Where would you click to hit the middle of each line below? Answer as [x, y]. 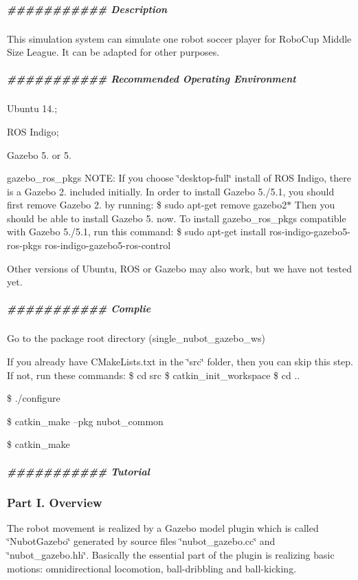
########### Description [87, 9]
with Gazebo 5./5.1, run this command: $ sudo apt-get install [137, 232]
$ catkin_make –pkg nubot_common [85, 421]
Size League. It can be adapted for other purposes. [113, 52]
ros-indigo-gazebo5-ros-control [108, 245]
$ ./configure [34, 398]
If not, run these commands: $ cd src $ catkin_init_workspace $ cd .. [154, 375]
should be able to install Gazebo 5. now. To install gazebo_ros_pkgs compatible [177, 218]
